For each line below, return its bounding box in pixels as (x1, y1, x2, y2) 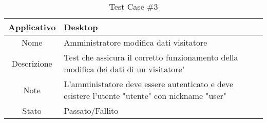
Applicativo (8, 21, 56, 33)
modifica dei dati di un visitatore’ (64, 63, 185, 75)
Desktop (64, 21, 98, 33)
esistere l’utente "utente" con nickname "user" (64, 90, 227, 101)
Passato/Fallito (64, 105, 119, 116)
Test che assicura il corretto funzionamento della (64, 51, 238, 63)
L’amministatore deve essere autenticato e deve (64, 78, 234, 90)
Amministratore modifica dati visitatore (64, 36, 207, 48)
